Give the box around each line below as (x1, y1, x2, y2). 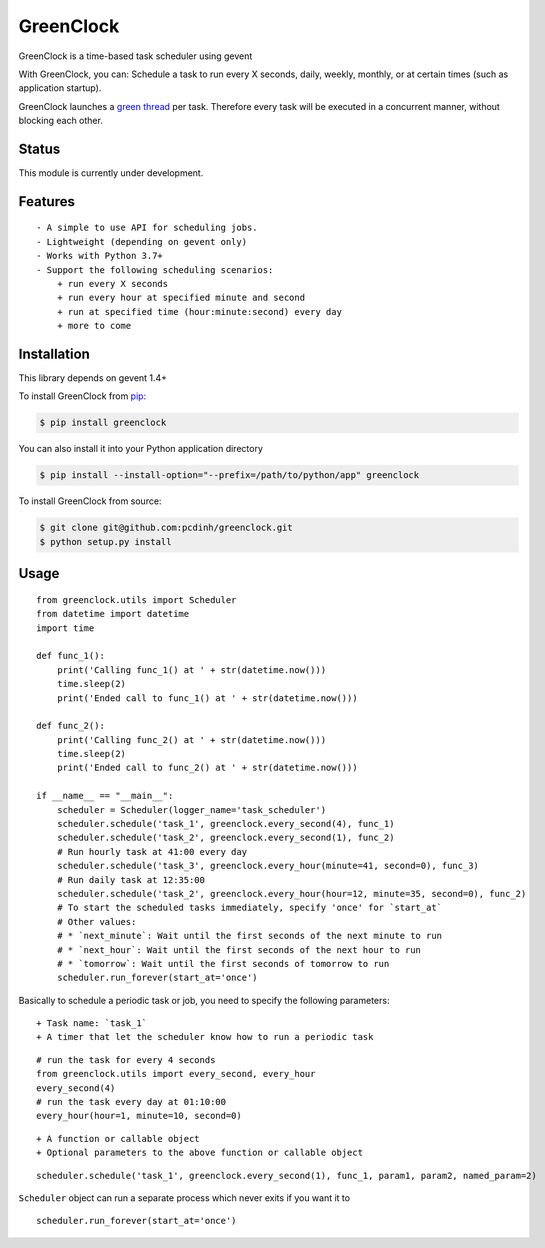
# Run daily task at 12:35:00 (56, 874, 205, 885)
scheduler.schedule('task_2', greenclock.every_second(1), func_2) (56, 832, 395, 844)
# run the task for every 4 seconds (36, 1054, 216, 1065)
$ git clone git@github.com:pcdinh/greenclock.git (39, 522, 294, 534)
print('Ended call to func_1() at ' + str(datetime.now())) (56, 692, 359, 704)
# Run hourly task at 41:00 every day (56, 846, 248, 857)
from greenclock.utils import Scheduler (36, 594, 237, 605)
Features (18, 193, 75, 210)
